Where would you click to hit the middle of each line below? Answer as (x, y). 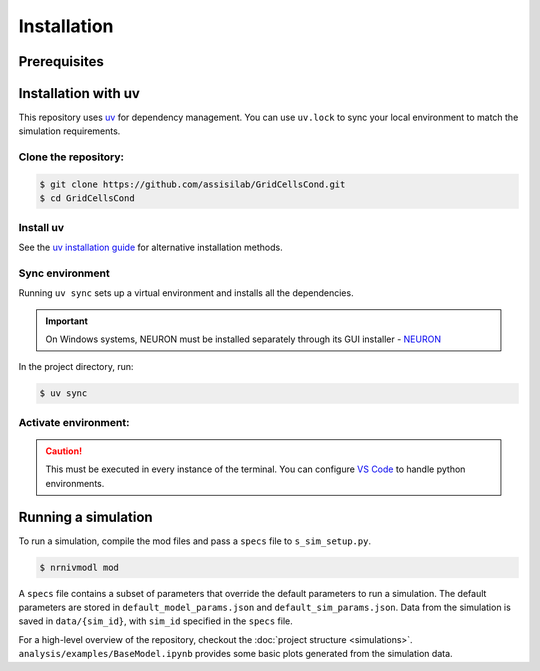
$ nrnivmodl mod (79, 567)
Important (67, 321)
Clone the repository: (71, 157)
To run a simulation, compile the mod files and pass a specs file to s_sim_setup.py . (195, 541)
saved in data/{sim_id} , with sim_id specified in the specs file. (156, 621)
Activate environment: (74, 422)
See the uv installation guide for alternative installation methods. (151, 247)
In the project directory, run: (76, 367)
